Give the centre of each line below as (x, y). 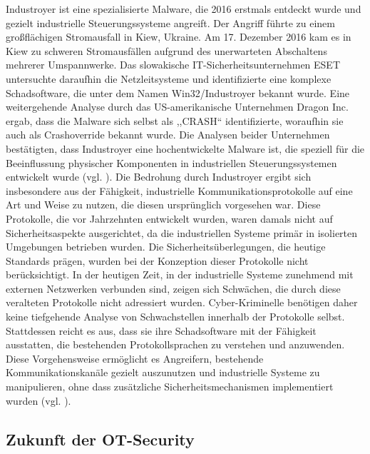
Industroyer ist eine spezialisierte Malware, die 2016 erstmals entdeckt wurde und (184, 9)
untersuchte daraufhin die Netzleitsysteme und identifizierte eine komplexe (169, 78)
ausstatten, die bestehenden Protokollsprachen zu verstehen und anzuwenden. (175, 344)
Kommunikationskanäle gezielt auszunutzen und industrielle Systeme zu (163, 372)
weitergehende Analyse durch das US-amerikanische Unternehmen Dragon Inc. (177, 107)
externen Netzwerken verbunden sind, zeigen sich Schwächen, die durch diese (173, 288)
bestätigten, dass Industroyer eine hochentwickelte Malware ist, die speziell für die (185, 148)
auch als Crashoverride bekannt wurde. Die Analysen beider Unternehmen (168, 135)
